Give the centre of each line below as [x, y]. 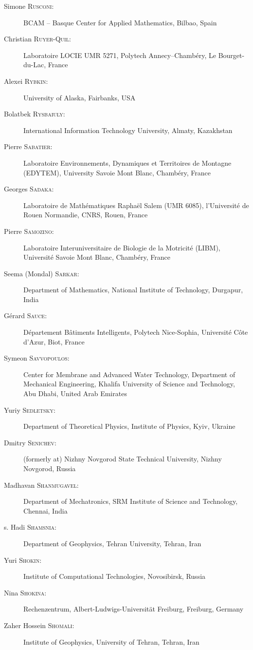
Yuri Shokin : [23, 560]
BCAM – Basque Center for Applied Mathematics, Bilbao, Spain [120, 22]
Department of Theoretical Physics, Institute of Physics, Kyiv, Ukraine [129, 426]
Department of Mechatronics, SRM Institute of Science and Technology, [131, 501]
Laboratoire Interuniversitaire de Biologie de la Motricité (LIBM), [122, 247]
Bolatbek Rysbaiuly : [35, 114]
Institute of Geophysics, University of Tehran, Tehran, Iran [111, 641]
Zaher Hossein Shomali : [39, 625]
